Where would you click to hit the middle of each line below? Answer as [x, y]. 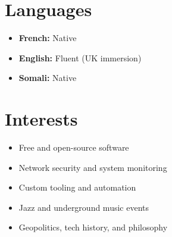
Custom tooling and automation [77, 187]
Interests [41, 119]
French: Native [48, 38]
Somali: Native [48, 78]
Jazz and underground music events [84, 207]
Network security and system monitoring [93, 167]
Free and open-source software [74, 147]
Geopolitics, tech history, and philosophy [93, 227]
